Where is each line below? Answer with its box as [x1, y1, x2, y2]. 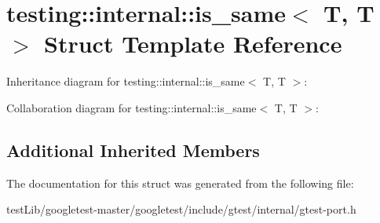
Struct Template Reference [44, 27, 342, 60]
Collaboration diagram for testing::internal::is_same [6, 99, 257, 115]
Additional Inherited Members [6, 137, 260, 162]
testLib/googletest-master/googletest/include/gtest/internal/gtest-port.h [6, 201, 356, 218]
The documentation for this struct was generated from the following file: [6, 174, 354, 191]
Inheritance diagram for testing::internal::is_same [6, 73, 245, 90]
